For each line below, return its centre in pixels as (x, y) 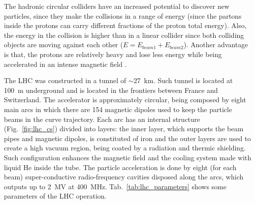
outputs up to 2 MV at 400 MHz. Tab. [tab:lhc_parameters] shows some (115, 186)
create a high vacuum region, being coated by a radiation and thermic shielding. (125, 148)
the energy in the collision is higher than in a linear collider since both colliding (124, 35)
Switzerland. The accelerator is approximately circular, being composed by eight (125, 100)
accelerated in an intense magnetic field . (65, 64)
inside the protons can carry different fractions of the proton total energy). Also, (125, 25)
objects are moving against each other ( (64, 44)
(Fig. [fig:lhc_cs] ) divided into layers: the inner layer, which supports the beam (124, 129)
